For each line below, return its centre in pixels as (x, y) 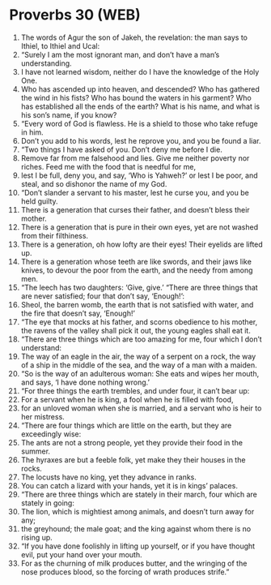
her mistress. (43, 416)
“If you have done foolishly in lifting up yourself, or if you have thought (138, 546)
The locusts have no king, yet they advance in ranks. (109, 477)
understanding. (46, 63)
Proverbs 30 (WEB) (75, 15)
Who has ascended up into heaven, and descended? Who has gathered (140, 89)
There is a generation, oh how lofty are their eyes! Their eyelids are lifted (142, 244)
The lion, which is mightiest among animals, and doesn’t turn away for (138, 511)
